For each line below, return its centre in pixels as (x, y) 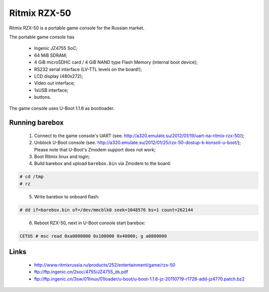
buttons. (43, 97)
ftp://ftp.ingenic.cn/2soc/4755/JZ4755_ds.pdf (81, 272)
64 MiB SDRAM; (51, 55)
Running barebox (37, 123)
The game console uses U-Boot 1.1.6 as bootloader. (62, 108)
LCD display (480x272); (59, 76)
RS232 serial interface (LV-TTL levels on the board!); (88, 69)
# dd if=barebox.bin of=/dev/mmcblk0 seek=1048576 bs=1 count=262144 (106, 210)
